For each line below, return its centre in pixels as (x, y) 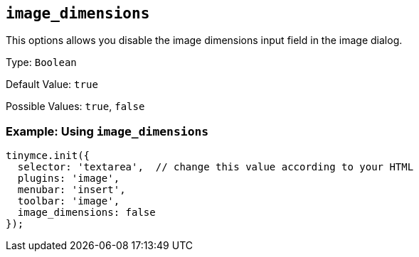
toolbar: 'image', (69, 201)
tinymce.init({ (48, 156)
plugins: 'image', (69, 179)
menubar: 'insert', (71, 190)
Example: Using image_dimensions (107, 131)
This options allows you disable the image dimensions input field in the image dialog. (204, 40)
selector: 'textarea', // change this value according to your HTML (216, 167)
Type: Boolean (41, 62)
